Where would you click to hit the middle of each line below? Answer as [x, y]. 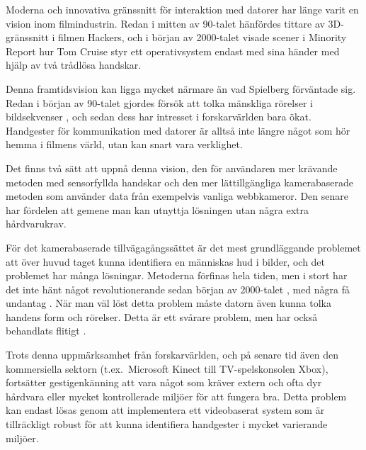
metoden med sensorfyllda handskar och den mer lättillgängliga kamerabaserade [179, 182]
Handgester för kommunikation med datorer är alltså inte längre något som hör [178, 130]
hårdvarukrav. [36, 224]
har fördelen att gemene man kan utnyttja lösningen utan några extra [158, 209]
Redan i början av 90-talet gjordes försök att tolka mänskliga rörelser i [159, 102]
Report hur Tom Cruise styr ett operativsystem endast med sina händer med [173, 51]
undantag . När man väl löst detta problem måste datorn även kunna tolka [168, 303]
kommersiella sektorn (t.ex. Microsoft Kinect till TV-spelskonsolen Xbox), [167, 368]
